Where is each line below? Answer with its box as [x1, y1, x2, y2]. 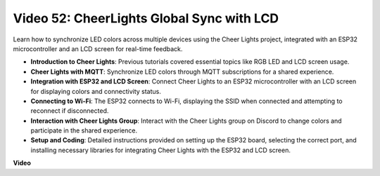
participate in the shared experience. [30, 126, 137, 135]
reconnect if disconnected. [30, 107, 109, 115]
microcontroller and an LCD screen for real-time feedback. [13, 44, 183, 53]
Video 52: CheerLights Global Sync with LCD [13, 11, 279, 26]
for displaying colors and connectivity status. [30, 87, 161, 95]
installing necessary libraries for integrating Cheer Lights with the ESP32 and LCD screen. [30, 146, 291, 154]
